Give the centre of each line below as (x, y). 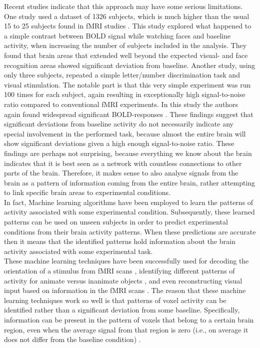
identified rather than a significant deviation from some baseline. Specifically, (122, 310)
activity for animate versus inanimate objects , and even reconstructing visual (123, 280)
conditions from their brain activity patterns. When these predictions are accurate (130, 231)
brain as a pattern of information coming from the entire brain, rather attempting (130, 182)
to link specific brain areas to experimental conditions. (87, 192)
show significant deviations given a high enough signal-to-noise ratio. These (119, 143)
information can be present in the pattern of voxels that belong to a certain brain (129, 319)
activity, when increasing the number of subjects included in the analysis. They (125, 45)
